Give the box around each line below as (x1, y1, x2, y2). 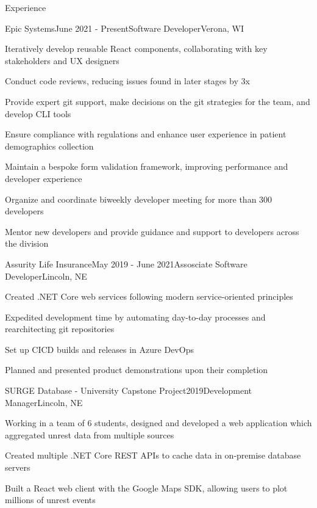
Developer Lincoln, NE (5, 269, 87, 282)
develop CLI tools (5, 107, 71, 120)
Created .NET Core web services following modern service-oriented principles (5, 290, 293, 303)
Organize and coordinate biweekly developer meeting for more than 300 (5, 192, 272, 205)
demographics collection (5, 139, 94, 152)
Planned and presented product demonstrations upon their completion (5, 363, 268, 376)
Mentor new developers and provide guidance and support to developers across (5, 225, 299, 238)
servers (5, 461, 30, 474)
